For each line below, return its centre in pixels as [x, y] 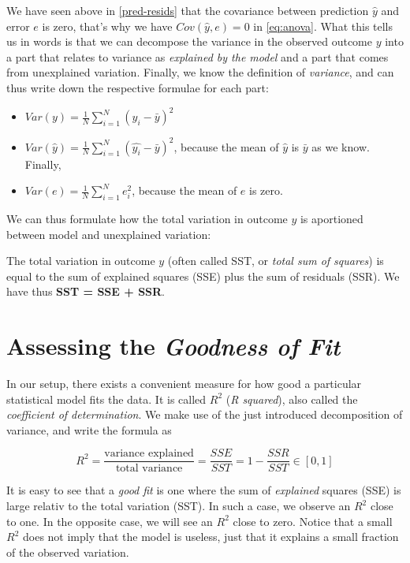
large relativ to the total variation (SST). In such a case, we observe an [179, 506]
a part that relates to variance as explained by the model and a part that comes [198, 56]
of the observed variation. [68, 552]
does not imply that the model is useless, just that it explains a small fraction [211, 537]
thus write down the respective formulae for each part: [138, 87]
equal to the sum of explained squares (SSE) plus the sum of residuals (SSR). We [203, 276]
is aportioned [332, 218]
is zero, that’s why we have [107, 26]
